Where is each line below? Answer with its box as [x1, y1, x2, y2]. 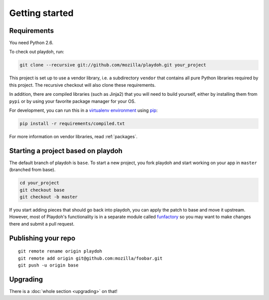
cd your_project [19, 180, 60, 186]
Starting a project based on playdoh [9, 146, 123, 155]
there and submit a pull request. [9, 221, 75, 227]
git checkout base [19, 187, 65, 193]
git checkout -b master [19, 194, 78, 200]
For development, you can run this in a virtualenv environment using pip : [9, 107, 158, 113]
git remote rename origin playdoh [18, 249, 102, 254]
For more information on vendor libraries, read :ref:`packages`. [9, 133, 138, 139]
